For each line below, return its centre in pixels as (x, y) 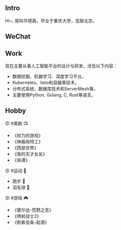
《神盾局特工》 (27, 141)
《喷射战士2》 (27, 216)
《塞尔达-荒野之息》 (33, 210)
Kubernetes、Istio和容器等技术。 (46, 83)
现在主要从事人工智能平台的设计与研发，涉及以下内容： (61, 66)
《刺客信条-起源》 (31, 222)
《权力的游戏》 (27, 135)
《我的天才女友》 (30, 154)
